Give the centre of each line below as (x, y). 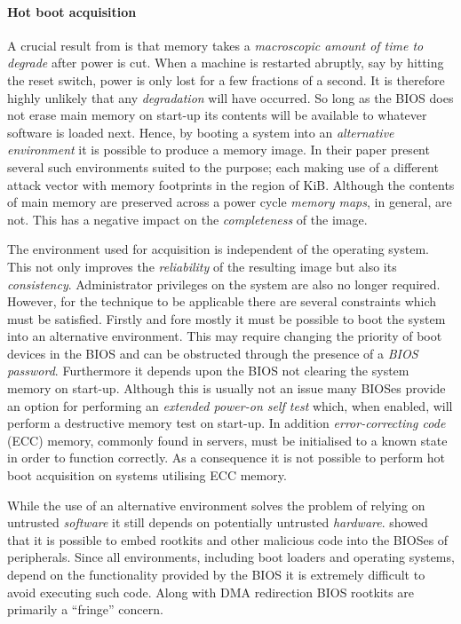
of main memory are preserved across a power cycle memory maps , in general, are (230, 202)
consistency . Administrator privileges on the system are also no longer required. (224, 284)
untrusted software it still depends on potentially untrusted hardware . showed (218, 522)
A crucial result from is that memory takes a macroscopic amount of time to (215, 45)
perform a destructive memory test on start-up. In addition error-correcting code (227, 423)
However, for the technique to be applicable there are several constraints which (222, 301)
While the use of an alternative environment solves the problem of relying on (216, 505)
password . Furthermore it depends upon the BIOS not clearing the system (208, 371)
